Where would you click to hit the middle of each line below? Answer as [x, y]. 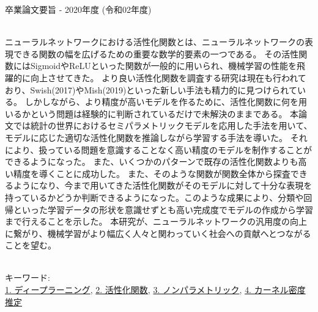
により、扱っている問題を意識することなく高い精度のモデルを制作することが [159, 149]
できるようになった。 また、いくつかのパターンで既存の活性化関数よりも [152, 161]
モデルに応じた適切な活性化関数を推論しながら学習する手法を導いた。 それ [156, 137]
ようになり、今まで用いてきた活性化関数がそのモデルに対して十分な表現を [163, 185]
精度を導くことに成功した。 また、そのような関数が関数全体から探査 [152, 173]
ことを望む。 [31, 245]
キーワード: [28, 278]
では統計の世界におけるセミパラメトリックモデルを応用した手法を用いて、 [163, 125]
